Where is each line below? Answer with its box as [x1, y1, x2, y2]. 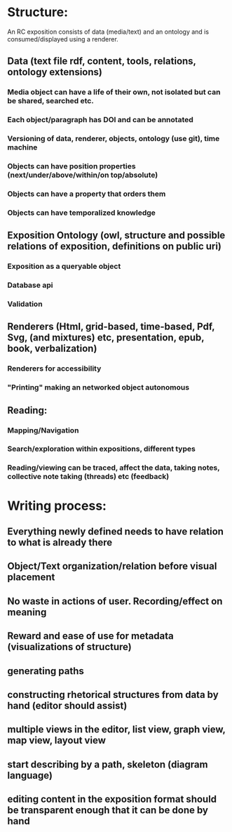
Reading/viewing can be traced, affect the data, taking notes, [7, 463, 220, 473]
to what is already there [7, 536, 113, 548]
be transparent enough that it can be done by [7, 805, 209, 817]
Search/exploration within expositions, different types [7, 444, 196, 454]
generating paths [7, 665, 84, 677]
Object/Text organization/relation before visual [7, 560, 217, 572]
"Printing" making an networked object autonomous [7, 383, 190, 392]
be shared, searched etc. [7, 96, 95, 106]
